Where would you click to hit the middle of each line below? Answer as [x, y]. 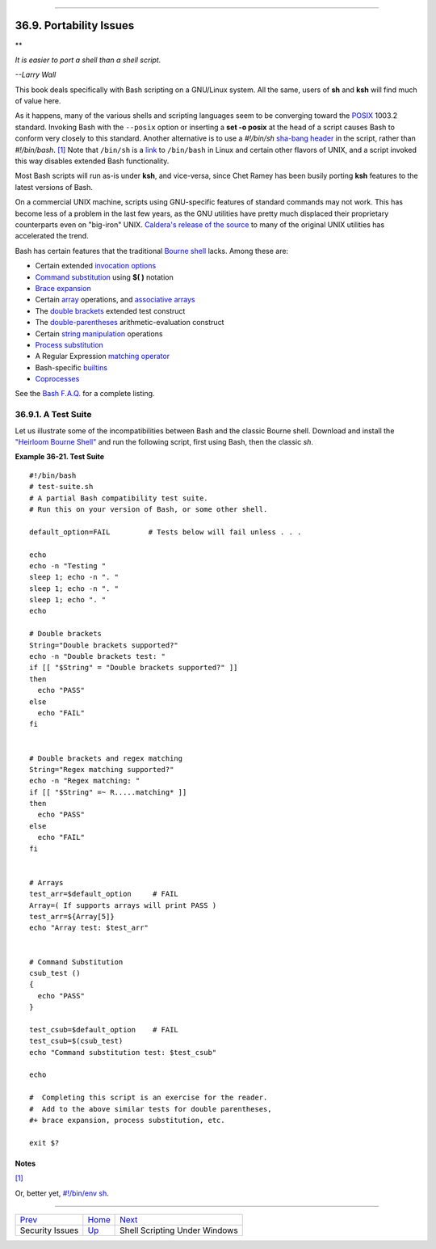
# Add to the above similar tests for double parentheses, [151, 1109]
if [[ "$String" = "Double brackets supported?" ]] [134, 668]
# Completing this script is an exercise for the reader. [149, 1098]
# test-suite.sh [61, 487]
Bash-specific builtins [71, 367]
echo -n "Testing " [68, 565]
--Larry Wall [36, 75]
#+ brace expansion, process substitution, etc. [127, 1120]
